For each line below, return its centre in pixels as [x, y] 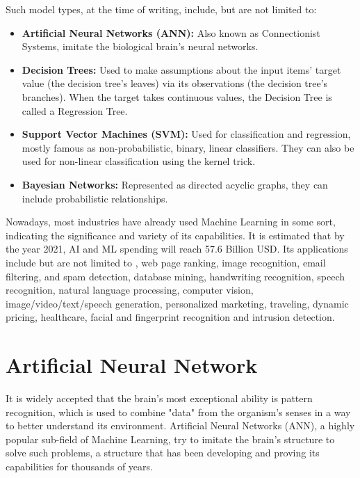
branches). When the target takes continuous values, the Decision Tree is [177, 96]
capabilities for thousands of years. [79, 466]
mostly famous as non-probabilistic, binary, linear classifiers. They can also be [188, 147]
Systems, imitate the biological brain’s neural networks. [140, 46]
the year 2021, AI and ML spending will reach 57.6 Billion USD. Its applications [177, 249]
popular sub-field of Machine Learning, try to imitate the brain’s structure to [170, 439]
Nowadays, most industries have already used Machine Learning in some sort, [171, 222]
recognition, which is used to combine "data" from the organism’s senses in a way [178, 412]
